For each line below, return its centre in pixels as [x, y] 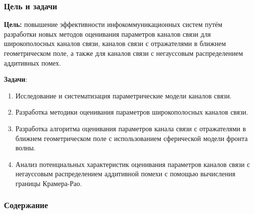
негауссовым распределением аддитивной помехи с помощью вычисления [125, 174]
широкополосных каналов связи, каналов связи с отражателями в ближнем [115, 43]
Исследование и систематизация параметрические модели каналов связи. [124, 95]
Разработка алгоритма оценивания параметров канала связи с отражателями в [131, 128]
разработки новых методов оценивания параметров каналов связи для [107, 34]
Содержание [26, 205]
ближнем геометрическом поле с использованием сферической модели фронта [131, 138]
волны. [25, 148]
